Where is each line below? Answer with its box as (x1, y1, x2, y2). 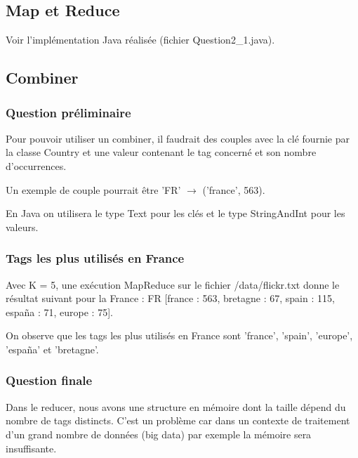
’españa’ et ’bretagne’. (6, 341, 99, 356)
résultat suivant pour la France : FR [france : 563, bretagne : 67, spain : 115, (6, 291, 335, 306)
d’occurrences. (6, 158, 67, 173)
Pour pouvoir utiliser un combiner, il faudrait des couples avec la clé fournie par (6, 131, 350, 145)
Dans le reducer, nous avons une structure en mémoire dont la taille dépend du (6, 399, 346, 414)
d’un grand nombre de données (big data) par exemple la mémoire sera (6, 426, 312, 441)
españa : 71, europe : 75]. (6, 304, 113, 319)
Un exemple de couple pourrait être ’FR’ (6, 182, 181, 197)
